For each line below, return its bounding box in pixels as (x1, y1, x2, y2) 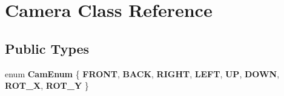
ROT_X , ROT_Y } (5, 79, 89, 92)
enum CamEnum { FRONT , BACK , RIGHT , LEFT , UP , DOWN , (5, 67, 280, 80)
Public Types (5, 39, 90, 57)
